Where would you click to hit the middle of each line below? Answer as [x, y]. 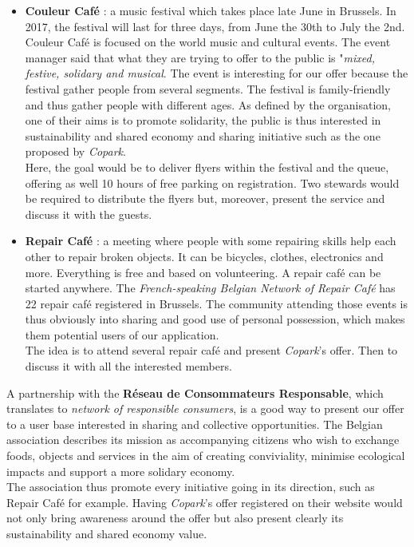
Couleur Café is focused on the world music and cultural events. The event [208, 42]
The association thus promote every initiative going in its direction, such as [191, 487]
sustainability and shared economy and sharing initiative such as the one [203, 135]
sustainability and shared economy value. [107, 533]
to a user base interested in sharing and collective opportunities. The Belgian [195, 424]
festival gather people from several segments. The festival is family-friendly [208, 88]
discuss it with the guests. [89, 214]
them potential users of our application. [122, 334]
